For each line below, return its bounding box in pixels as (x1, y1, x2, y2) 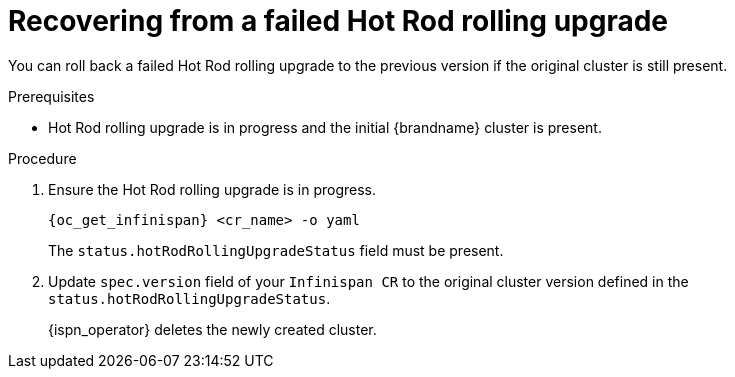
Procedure (8, 149, 77, 167)
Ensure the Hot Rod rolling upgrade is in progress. (48, 180, 377, 198)
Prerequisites (8, 87, 95, 105)
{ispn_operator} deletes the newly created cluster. (48, 320, 377, 338)
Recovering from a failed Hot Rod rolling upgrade (8, 4, 669, 38)
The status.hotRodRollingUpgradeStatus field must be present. (48, 241, 504, 259)
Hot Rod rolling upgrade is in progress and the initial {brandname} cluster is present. (48, 118, 602, 136)
